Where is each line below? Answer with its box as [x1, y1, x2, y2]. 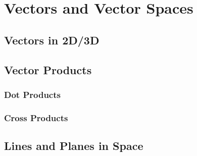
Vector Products [4, 62, 92, 77]
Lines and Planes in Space [4, 138, 143, 153]
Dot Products [4, 88, 61, 100]
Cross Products [4, 111, 68, 124]
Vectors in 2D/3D [4, 32, 100, 47]
